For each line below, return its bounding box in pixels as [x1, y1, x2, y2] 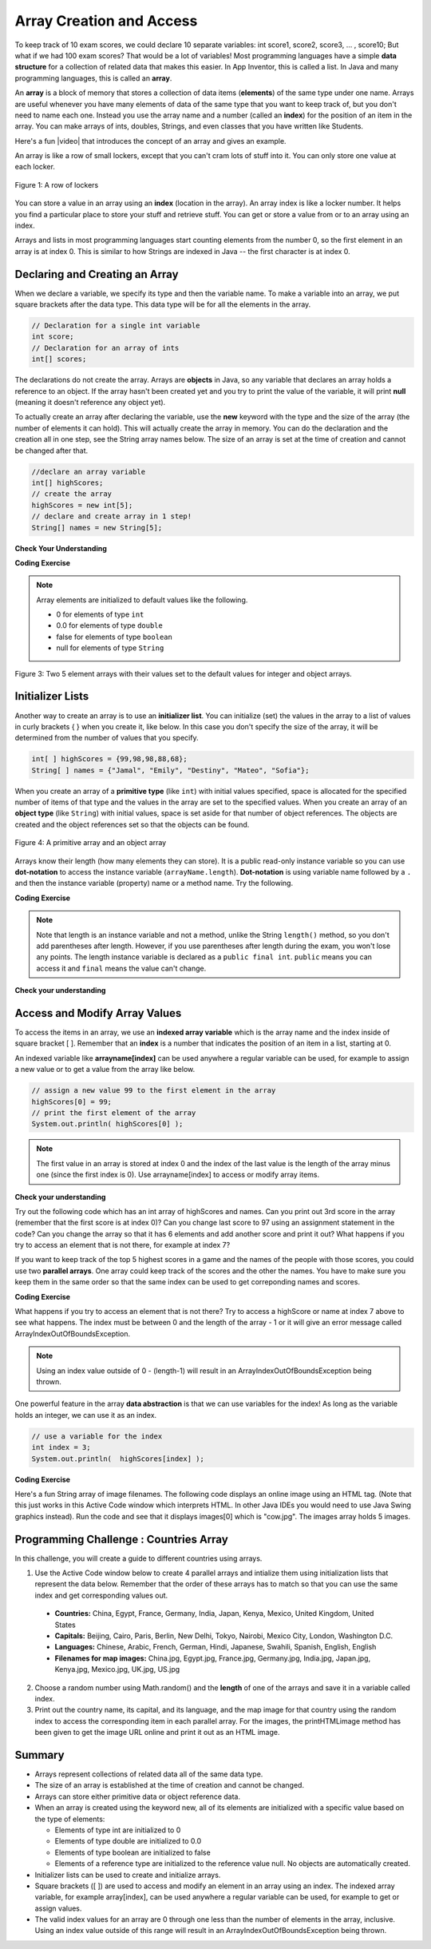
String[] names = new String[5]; [31, 523, 163, 532]
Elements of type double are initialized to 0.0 [54, 1836, 202, 1846]
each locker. [14, 162, 56, 172]
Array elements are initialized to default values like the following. [36, 595, 248, 605]
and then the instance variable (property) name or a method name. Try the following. [14, 879, 294, 888]
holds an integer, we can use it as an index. [14, 1410, 157, 1419]
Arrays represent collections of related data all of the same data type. [34, 1769, 263, 1779]
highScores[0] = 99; [31, 1097, 112, 1106]
